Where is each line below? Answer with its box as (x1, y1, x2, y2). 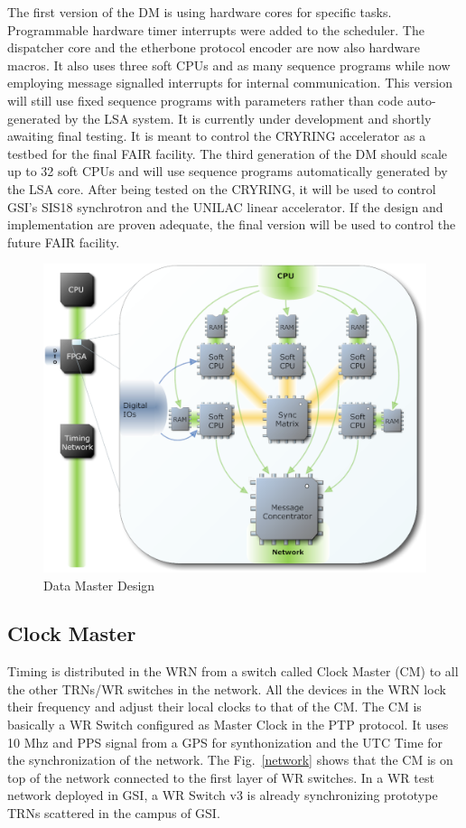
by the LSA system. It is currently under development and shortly (64, 108, 432, 127)
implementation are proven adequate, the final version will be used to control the (7, 215, 456, 234)
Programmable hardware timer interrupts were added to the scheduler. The (7, 20, 424, 39)
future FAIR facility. (7, 232, 120, 251)
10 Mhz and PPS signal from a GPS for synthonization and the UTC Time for (7, 732, 443, 751)
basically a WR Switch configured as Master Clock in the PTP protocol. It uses (7, 715, 449, 734)
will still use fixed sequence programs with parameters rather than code (7, 90, 404, 109)
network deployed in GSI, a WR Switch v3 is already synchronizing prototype (7, 786, 438, 805)
